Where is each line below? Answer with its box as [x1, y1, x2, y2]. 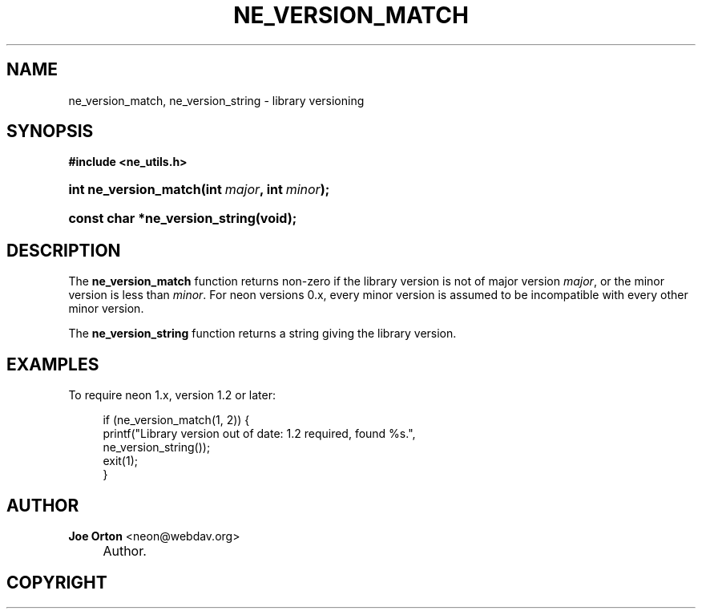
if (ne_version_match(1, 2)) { [103, 413, 250, 427]
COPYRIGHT [6, 573, 107, 593]
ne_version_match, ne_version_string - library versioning [68, 93, 365, 107]
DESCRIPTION [6, 240, 121, 261]
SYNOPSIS [6, 121, 94, 142]
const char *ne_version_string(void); [68, 210, 297, 227]
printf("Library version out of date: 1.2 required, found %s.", [103, 427, 416, 441]
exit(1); [103, 454, 138, 468]
